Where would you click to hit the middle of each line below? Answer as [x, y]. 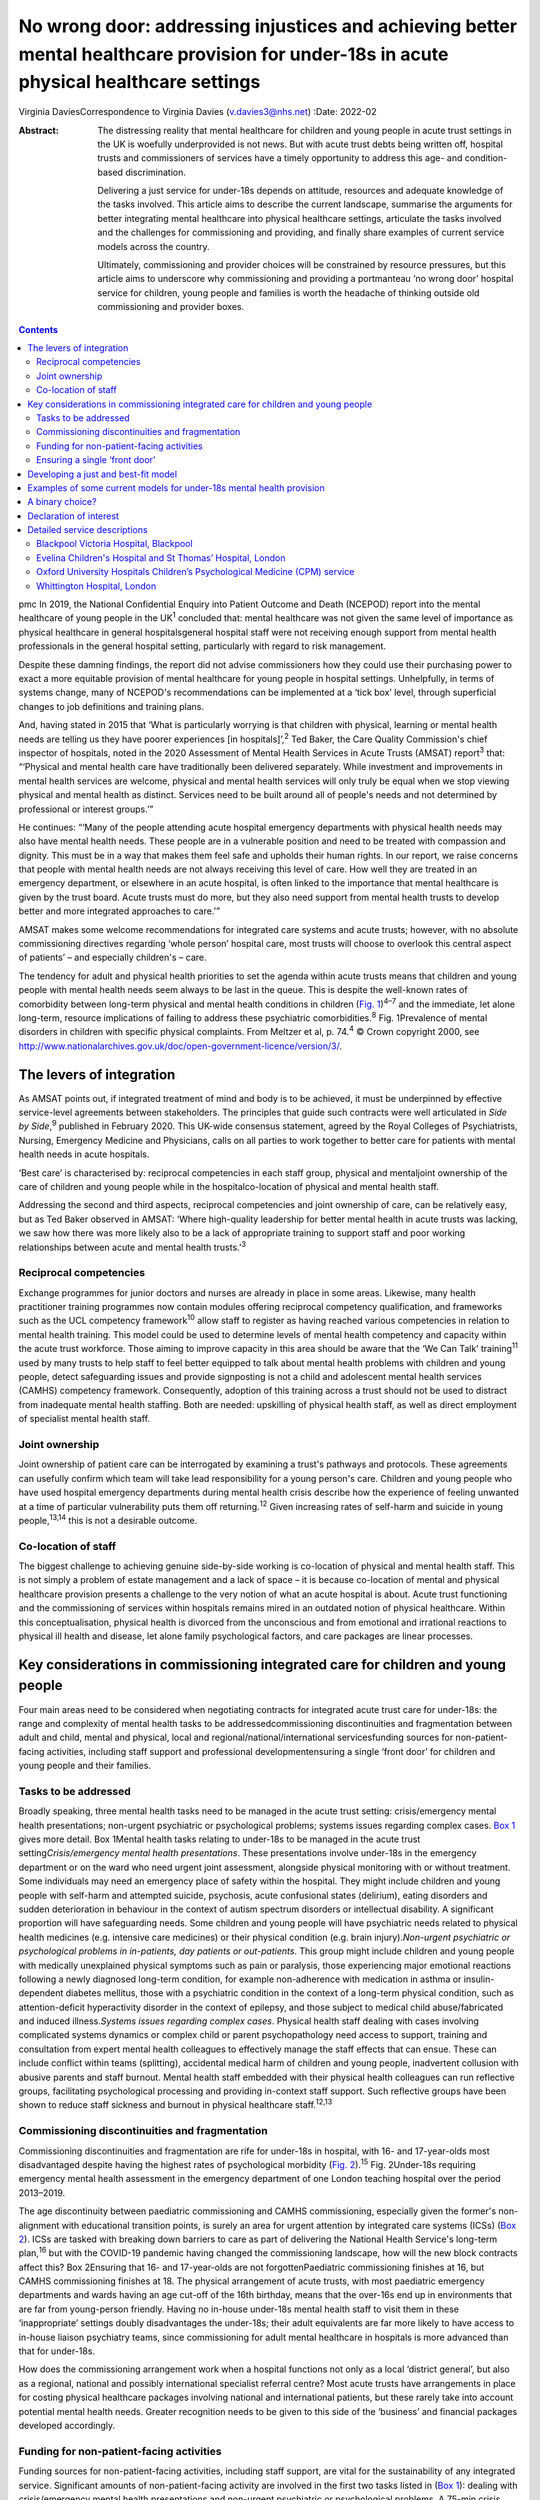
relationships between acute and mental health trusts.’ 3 [132, 1246]
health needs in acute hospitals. [84, 1154]
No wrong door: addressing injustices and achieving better [268, 26]
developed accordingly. [67, 2425]
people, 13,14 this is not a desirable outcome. [108, 1519]
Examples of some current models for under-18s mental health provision [176, 487]
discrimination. [156, 172]
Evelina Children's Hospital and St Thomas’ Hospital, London [161, 557]
